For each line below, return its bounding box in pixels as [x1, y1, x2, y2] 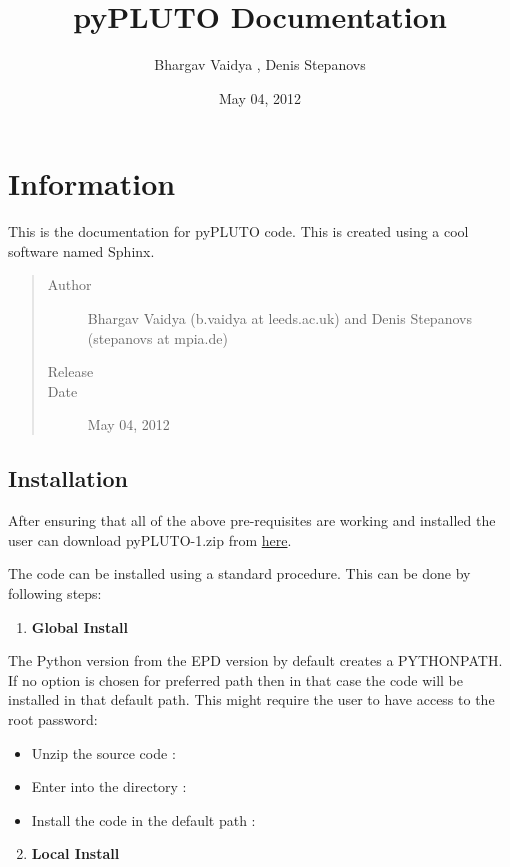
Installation [8, 463, 128, 494]
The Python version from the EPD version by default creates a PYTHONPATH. [8, 650, 503, 671]
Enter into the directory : [31, 776, 187, 797]
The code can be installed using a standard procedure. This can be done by [8, 563, 471, 584]
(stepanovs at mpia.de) [87, 327, 228, 348]
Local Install [31, 843, 120, 864]
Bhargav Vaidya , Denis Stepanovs [154, 54, 366, 75]
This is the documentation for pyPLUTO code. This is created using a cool [8, 221, 469, 242]
